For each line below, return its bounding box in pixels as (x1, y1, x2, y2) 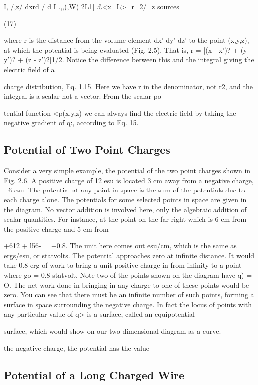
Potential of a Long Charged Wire (4, 367, 184, 382)
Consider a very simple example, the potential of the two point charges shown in (4, 165, 251, 176)
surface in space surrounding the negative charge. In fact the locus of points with (4, 299, 252, 309)
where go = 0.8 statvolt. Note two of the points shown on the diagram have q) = (4, 270, 252, 280)
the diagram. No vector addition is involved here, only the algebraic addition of (4, 204, 247, 214)
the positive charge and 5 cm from (4, 223, 109, 234)
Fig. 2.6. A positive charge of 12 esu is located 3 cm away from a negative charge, (4, 175, 254, 185)
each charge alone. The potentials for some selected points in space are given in (4, 194, 247, 204)
